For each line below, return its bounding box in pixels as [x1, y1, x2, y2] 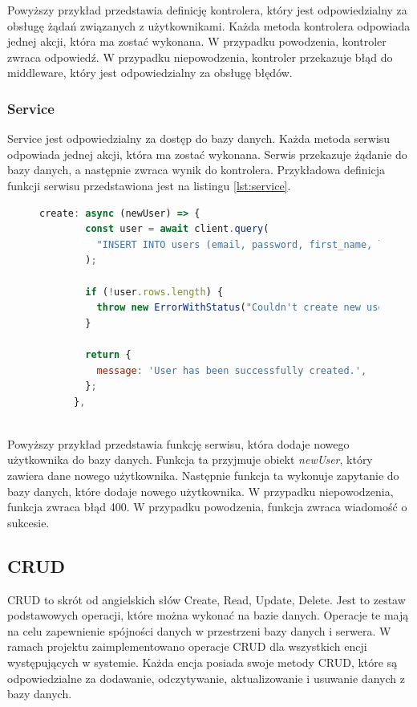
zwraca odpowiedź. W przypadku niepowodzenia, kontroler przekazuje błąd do [7, 48, 393, 65]
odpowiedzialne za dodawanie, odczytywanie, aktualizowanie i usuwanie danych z [7, 669, 405, 686]
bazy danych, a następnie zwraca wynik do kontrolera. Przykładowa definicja [7, 161, 386, 178]
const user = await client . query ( [85, 223, 269, 235]
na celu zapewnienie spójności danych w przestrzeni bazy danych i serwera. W [7, 622, 391, 639]
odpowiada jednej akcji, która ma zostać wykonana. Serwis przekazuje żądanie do [7, 145, 407, 162]
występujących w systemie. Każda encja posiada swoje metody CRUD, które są [7, 654, 398, 671]
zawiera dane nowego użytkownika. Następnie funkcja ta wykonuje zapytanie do [7, 467, 399, 484]
